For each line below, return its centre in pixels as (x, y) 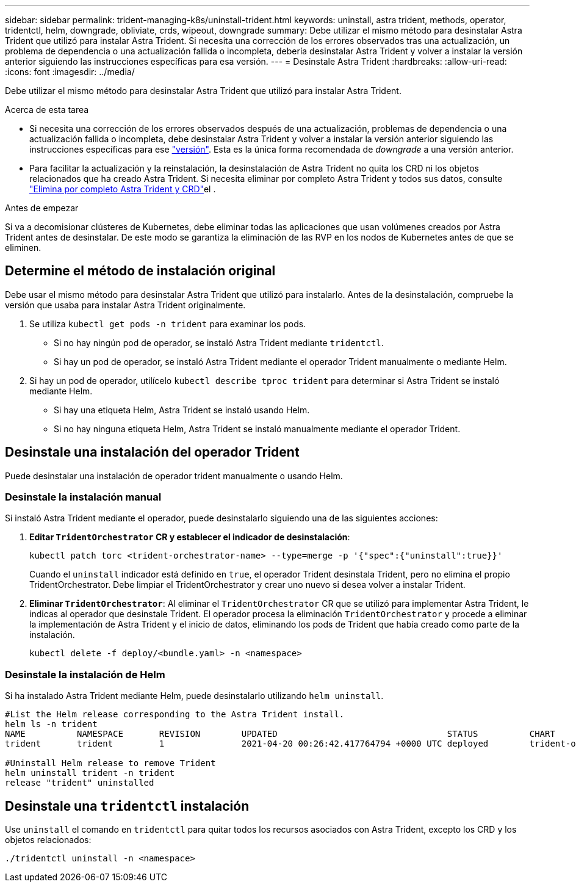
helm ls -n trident (51, 724)
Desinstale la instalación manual (83, 497)
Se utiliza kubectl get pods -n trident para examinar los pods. (168, 324)
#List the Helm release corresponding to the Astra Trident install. (175, 715)
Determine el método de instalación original (140, 271)
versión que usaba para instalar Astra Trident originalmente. (125, 305)
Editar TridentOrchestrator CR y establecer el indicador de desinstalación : (190, 537)
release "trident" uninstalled (80, 783)
